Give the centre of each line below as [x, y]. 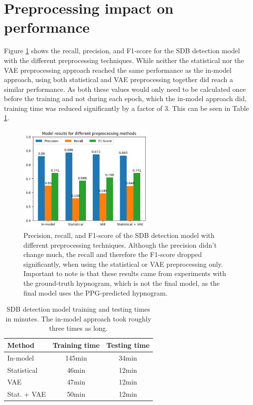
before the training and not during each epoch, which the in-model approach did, [125, 98]
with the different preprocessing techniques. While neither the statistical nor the [124, 60]
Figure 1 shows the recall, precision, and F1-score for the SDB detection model [122, 51]
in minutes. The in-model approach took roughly [78, 318]
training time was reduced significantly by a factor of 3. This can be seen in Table [126, 108]
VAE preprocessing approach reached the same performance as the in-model [118, 70]
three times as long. [78, 328]
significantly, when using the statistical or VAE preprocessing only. [123, 264]
